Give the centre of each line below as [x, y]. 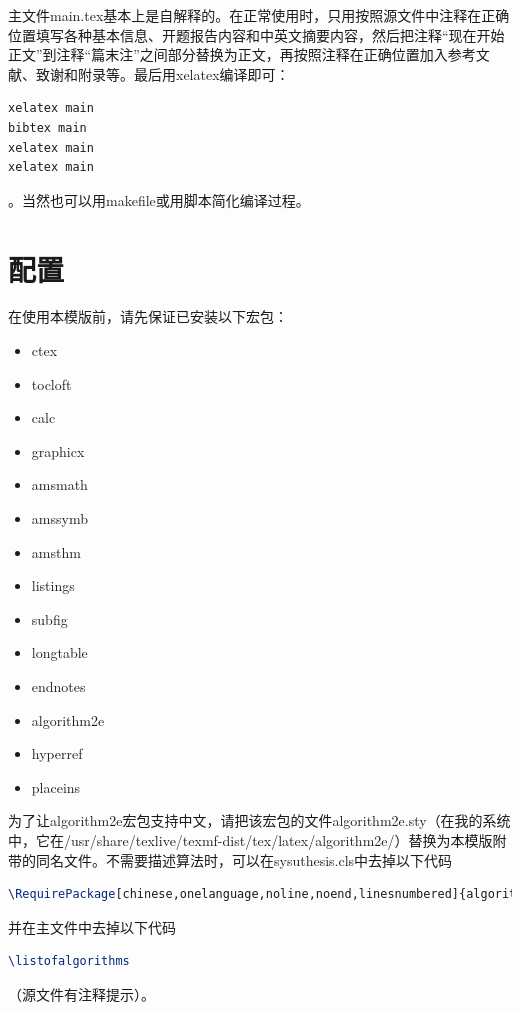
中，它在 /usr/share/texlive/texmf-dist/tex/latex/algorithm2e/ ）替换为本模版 [250, 839]
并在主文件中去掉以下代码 [92, 926]
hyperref [57, 753]
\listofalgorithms [69, 961]
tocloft [51, 383]
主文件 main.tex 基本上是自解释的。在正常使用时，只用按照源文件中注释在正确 [259, 15]
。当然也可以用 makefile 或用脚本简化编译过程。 [159, 199]
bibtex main [47, 127]
